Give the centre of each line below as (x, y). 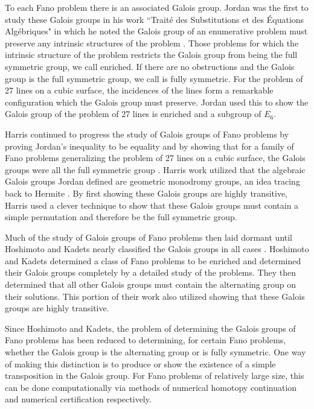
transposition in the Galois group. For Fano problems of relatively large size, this (155, 376)
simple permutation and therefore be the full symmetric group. (121, 217)
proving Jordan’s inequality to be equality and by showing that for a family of (149, 146)
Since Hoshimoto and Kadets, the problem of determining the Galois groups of (150, 328)
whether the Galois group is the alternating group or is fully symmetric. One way (155, 352)
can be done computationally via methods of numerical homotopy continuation (151, 387)
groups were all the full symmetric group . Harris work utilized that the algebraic (155, 169)
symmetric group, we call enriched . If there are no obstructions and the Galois (150, 66)
